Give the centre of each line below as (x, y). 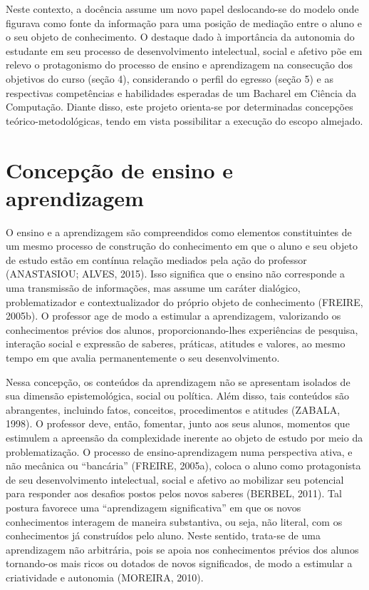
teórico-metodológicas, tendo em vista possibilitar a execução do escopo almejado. (184, 120)
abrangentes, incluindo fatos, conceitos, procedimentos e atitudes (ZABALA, (173, 409)
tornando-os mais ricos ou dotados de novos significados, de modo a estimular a (179, 563)
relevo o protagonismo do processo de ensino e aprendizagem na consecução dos (180, 65)
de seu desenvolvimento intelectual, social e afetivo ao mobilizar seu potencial (175, 479)
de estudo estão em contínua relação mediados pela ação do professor (156, 259)
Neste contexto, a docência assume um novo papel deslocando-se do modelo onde (182, 9)
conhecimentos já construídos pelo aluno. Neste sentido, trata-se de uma (163, 535)
